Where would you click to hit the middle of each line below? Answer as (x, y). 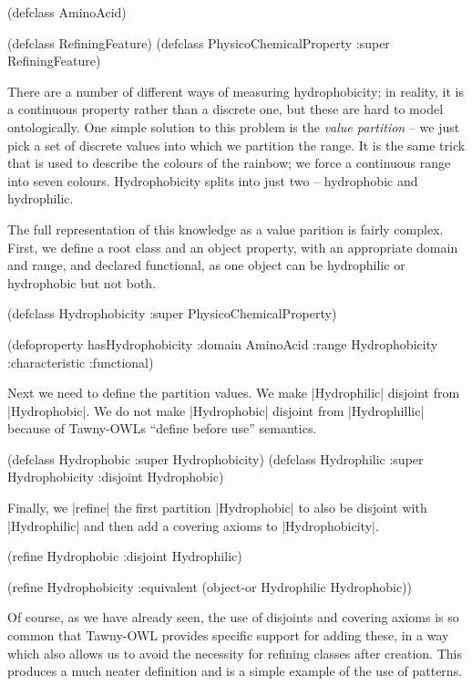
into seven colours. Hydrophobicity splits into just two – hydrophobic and (213, 180)
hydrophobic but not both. (82, 282)
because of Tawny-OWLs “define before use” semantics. (162, 428)
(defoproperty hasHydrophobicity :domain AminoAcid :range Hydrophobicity (223, 343)
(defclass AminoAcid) (67, 12)
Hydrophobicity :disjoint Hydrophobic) (116, 477)
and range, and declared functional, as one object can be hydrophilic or (206, 265)
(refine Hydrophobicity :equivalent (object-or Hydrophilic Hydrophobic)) (210, 586)
